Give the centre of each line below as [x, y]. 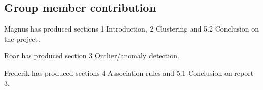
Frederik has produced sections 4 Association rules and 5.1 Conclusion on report [129, 72]
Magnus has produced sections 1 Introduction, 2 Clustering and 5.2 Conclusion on [132, 29]
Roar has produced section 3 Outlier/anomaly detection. [92, 56]
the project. [22, 38]
